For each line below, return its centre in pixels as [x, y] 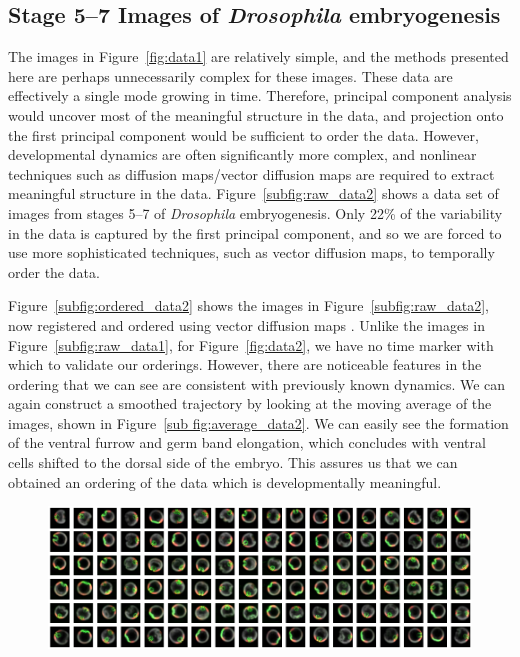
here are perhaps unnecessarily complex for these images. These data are [230, 75]
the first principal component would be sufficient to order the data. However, [243, 134]
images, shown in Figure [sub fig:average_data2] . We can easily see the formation [258, 422]
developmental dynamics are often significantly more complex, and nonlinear [242, 154]
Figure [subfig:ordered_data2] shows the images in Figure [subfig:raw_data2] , [248, 305]
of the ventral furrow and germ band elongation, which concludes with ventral [247, 442]
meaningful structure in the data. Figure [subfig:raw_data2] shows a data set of [253, 193]
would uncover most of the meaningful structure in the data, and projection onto [256, 114]
